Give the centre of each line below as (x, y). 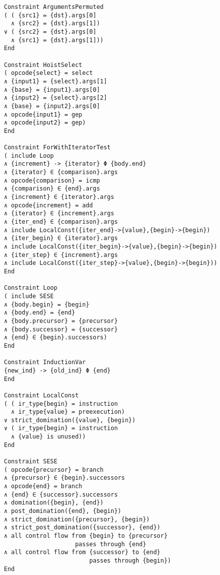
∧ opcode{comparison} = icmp (52, 180)
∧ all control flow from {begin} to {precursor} (86, 536)
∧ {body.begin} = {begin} (47, 304)
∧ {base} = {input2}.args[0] (52, 106)
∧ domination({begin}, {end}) (54, 503)
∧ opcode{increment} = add (48, 205)
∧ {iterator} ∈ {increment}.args (59, 214)
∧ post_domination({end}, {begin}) (63, 511)
